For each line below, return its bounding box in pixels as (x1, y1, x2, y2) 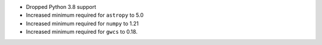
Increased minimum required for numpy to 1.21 (26, 20, 139, 27)
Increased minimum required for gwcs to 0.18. (26, 28, 138, 36)
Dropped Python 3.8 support (26, 4, 97, 10)
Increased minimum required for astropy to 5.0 (26, 12, 144, 19)
